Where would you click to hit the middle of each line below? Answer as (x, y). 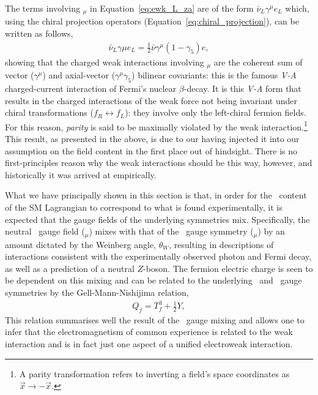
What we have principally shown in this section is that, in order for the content (156, 195)
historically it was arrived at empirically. (81, 174)
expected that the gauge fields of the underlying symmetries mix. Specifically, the (157, 219)
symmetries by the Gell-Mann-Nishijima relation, (97, 292)
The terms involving (43, 8)
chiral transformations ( (49, 112)
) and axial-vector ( (79, 75)
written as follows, (39, 33)
